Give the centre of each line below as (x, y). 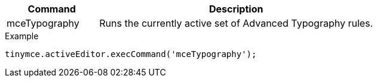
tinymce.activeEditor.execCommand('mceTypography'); (131, 54)
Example (22, 36)
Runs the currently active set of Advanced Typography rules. (236, 23)
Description (236, 9)
